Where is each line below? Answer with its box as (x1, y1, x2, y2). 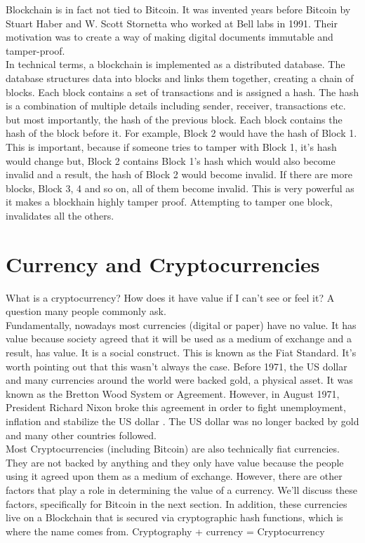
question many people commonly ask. (6, 304, 166, 319)
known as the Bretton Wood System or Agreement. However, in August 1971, (6, 386, 340, 401)
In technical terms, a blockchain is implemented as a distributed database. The (6, 57, 345, 72)
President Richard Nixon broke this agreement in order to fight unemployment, (6, 400, 346, 415)
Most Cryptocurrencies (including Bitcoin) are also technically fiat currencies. (6, 441, 340, 456)
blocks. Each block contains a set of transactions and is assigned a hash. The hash (6, 84, 359, 99)
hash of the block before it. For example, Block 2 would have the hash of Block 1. (6, 126, 357, 140)
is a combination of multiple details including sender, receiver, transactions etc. (6, 98, 346, 113)
